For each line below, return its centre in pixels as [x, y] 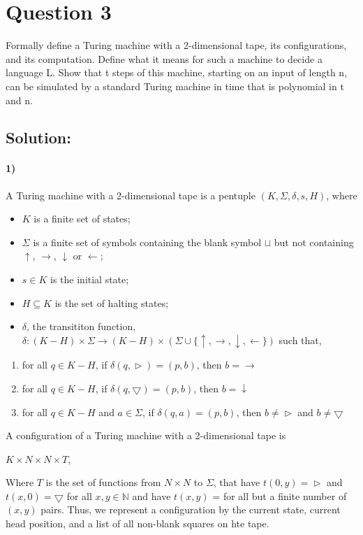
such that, [300, 340]
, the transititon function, [81, 326]
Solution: [38, 137]
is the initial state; [90, 279]
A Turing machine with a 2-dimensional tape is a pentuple [131, 195]
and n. [19, 100]
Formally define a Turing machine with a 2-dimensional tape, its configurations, [176, 45]
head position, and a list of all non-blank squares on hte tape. [138, 523]
